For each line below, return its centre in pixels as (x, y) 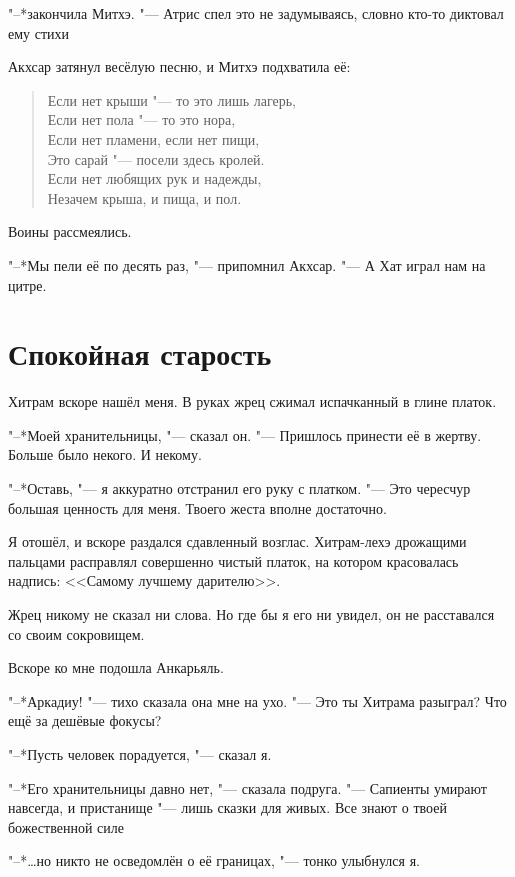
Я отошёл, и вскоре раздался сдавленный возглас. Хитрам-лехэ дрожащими (237, 541)
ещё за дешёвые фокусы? (85, 720)
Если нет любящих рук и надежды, (154, 178)
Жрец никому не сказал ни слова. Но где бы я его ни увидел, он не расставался (251, 614)
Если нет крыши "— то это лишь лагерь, (171, 99)
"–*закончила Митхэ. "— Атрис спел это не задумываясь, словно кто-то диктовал (256, 13)
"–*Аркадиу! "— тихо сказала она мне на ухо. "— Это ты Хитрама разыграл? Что (257, 700)
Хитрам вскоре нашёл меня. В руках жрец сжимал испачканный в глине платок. (252, 401)
